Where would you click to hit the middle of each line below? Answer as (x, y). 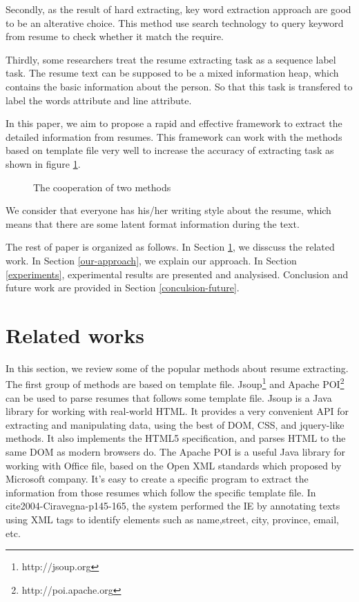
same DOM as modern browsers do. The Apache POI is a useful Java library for (176, 452)
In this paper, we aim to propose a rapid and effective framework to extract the (174, 123)
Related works (75, 334)
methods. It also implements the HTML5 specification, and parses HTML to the (176, 438)
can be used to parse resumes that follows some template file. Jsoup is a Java (169, 397)
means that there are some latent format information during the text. (153, 223)
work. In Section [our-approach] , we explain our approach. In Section (151, 260)
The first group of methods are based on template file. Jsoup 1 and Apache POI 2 (175, 383)
